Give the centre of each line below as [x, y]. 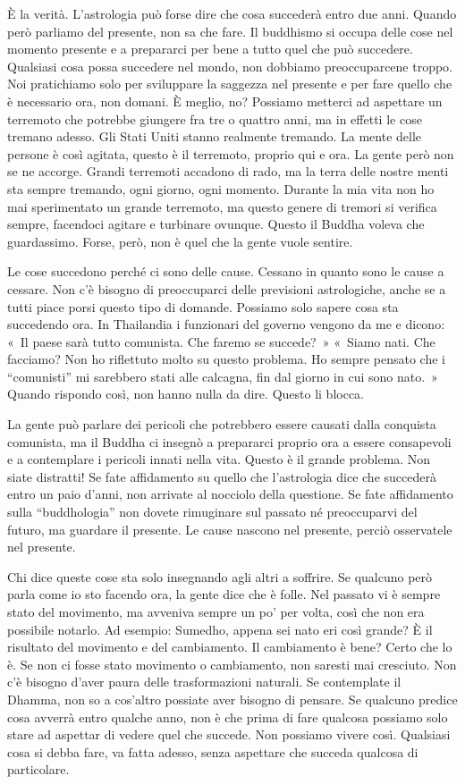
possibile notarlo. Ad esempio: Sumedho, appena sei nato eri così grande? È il [220, 629]
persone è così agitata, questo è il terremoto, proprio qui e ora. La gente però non [231, 153]
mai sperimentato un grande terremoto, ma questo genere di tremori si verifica [222, 206]
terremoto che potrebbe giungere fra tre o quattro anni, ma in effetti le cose [215, 118]
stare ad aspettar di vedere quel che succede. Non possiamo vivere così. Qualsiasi [229, 734]
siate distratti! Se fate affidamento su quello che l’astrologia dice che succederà [222, 476]
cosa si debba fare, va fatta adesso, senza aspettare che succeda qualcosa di [213, 751]
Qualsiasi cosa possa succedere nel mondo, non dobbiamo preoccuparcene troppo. [230, 66]
